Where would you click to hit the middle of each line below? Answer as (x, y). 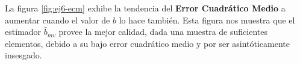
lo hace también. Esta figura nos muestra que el (207, 20)
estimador (23, 32)
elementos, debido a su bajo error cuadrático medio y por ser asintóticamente (148, 43)
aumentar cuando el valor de (58, 20)
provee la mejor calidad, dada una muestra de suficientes (163, 32)
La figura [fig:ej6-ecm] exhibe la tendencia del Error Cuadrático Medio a (145, 8)
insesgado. (23, 55)
